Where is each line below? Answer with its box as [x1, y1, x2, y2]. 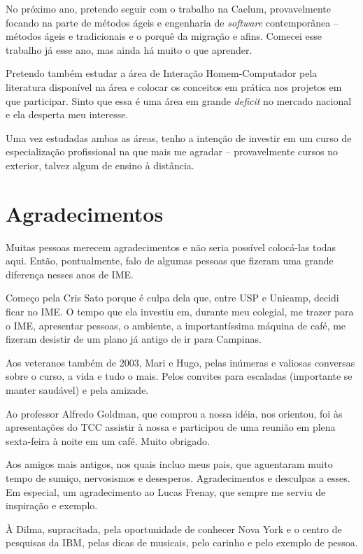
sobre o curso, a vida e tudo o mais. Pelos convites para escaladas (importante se [6, 369, 353, 383]
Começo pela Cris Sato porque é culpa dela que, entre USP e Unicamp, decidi [6, 290, 339, 305]
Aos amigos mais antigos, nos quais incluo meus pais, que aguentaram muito [6, 457, 333, 471]
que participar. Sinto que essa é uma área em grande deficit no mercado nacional [6, 93, 352, 108]
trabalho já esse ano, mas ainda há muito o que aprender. [6, 42, 252, 57]
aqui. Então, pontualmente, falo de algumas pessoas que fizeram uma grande [6, 253, 334, 268]
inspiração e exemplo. [6, 498, 98, 513]
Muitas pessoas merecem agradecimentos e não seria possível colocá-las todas [6, 239, 336, 254]
